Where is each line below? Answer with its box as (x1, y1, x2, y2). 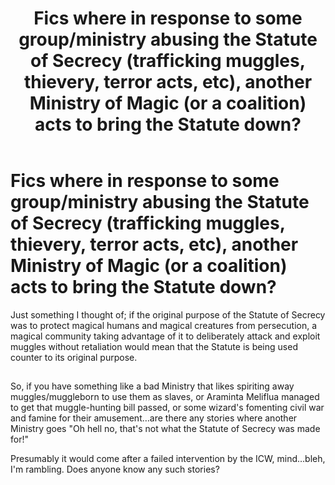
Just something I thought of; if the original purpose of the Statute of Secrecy (10, 308, 326, 321)
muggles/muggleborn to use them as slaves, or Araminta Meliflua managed (10, 391, 320, 403)
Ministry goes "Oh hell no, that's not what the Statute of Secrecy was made (10, 423, 321, 435)
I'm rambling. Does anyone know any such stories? (10, 463, 220, 476)
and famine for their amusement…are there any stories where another (10, 412, 298, 424)
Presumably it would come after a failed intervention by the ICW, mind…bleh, (10, 453, 326, 465)
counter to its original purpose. (10, 351, 138, 363)
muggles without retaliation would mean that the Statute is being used (10, 340, 298, 352)
